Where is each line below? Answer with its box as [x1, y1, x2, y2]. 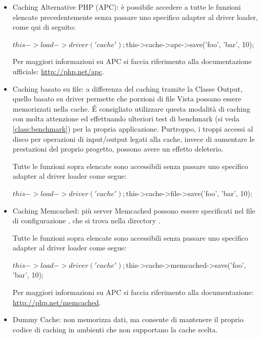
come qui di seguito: [12, 22, 76, 32]
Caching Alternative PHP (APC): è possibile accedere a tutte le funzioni [12, 2, 241, 12]
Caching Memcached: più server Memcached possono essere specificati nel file [12, 205, 255, 216]
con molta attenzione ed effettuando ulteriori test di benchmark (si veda [12, 113, 239, 124]
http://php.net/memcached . [12, 297, 101, 307]
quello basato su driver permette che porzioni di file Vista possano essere [12, 93, 241, 104]
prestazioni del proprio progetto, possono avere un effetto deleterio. [12, 143, 224, 154]
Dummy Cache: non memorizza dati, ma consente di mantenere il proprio [12, 314, 244, 325]
